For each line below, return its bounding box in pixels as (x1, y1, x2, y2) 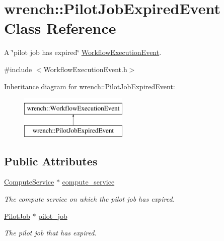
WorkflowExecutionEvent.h (43, 64, 127, 74)
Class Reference (4, 18, 116, 38)
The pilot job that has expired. (4, 227, 97, 238)
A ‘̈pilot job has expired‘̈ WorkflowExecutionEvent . (4, 47, 162, 57)
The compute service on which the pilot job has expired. (4, 194, 175, 204)
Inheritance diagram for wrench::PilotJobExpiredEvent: (4, 81, 175, 91)
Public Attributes (4, 153, 98, 168)
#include (4, 64, 32, 74)
